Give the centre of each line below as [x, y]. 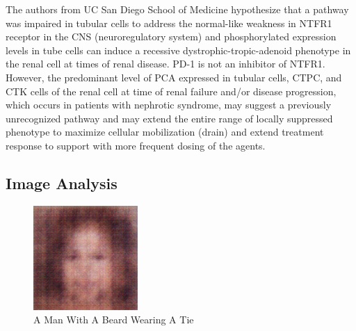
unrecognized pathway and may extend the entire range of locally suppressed [169, 118]
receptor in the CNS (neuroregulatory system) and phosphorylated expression [171, 37]
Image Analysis [62, 183]
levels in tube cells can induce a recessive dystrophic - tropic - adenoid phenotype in [178, 50]
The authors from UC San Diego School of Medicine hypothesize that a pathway [177, 9]
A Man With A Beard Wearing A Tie [114, 320]
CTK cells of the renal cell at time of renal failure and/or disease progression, [171, 91]
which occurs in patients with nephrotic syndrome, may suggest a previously [169, 105]
